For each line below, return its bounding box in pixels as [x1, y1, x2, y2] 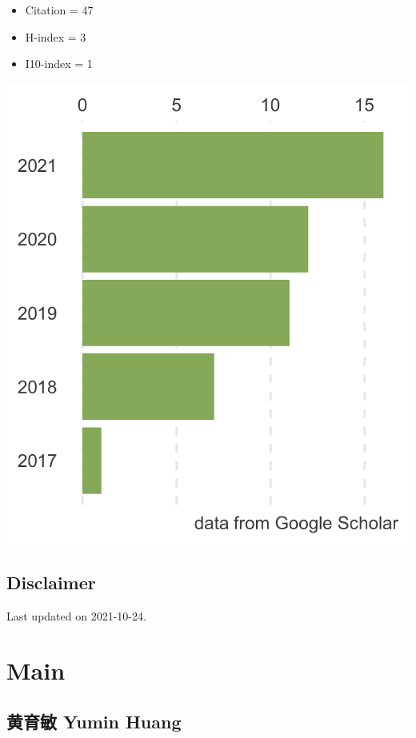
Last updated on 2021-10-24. [6, 607, 146, 624]
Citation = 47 [25, 2, 94, 18]
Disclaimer [6, 569, 96, 594]
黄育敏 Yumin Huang [6, 708, 182, 733]
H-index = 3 [25, 28, 86, 45]
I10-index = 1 [25, 55, 93, 72]
